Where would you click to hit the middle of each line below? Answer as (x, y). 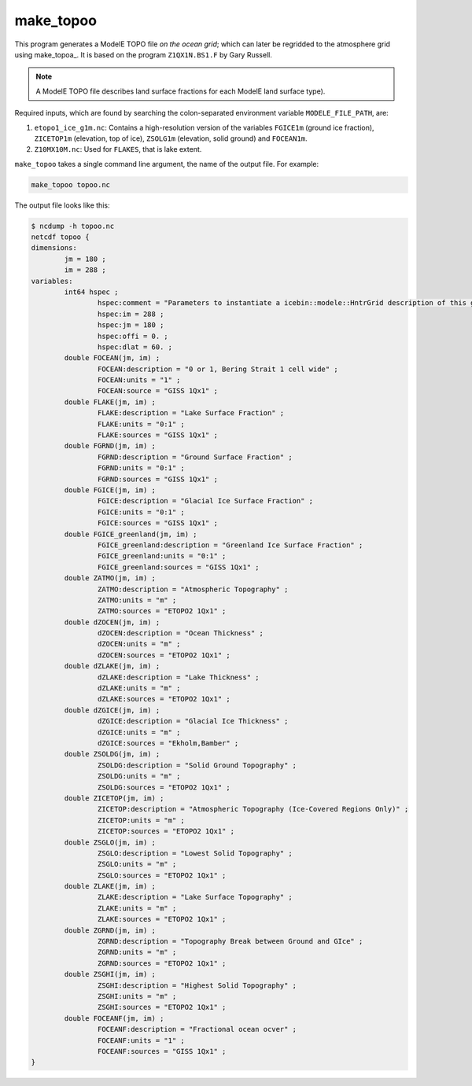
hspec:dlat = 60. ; (135, 347)
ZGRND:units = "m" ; (137, 952)
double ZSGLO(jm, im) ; (110, 842)
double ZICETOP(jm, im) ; (114, 798)
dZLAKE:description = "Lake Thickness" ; (178, 677)
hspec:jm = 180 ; (131, 325)
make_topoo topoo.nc (70, 184)
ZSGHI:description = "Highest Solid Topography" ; (197, 985)
